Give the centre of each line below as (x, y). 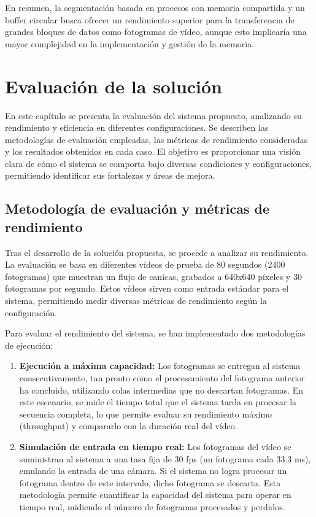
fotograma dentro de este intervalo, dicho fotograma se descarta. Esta (150, 482)
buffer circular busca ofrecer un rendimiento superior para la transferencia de (150, 19)
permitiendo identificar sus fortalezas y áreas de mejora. (110, 175)
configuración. (31, 312)
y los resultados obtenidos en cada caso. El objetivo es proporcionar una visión (153, 151)
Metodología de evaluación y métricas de (137, 208)
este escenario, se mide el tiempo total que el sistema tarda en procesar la (158, 402)
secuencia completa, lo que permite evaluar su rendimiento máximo (146, 414)
